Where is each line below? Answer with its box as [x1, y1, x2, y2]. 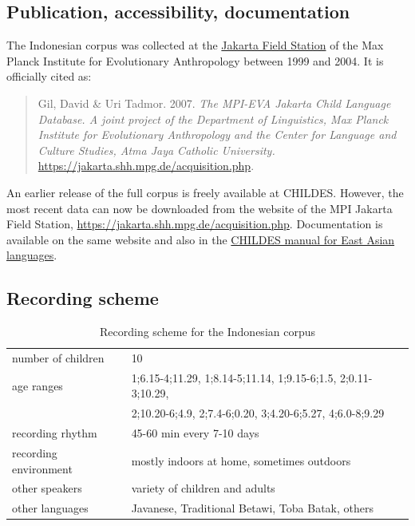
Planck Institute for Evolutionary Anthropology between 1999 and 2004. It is [6, 52, 384, 69]
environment [12, 460, 73, 477]
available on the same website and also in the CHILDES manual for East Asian [6, 231, 395, 247]
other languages [12, 500, 89, 516]
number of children [12, 349, 105, 366]
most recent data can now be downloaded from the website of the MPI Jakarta [6, 200, 393, 216]
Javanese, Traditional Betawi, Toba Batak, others [131, 500, 373, 516]
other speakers [12, 480, 82, 496]
